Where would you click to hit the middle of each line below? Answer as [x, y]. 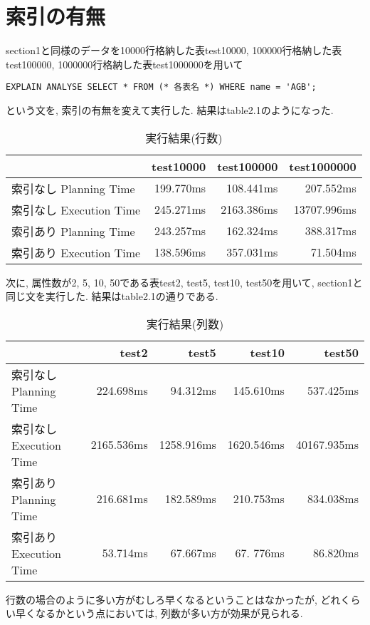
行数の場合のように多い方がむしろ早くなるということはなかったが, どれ [173, 599]
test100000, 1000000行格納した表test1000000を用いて [125, 64]
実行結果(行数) [184, 138]
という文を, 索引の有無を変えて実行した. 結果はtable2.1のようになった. [170, 109]
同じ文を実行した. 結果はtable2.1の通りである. [112, 296]
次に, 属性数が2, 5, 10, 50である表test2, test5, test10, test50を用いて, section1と [184, 282]
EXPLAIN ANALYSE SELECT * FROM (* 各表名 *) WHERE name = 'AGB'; [161, 87]
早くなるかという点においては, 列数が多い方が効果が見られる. [159, 613]
